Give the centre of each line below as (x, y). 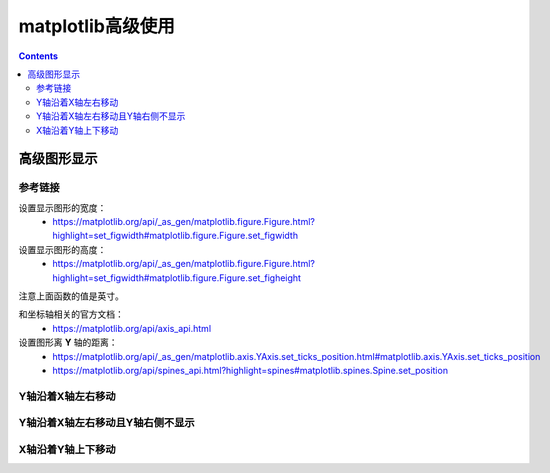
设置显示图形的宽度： (62, 207)
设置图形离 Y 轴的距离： (68, 342)
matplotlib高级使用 (96, 26)
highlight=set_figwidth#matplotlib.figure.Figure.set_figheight (177, 277)
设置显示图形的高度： (62, 249)
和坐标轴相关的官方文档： (71, 314)
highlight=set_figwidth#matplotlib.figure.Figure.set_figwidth (175, 236)
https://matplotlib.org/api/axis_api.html (132, 328)
